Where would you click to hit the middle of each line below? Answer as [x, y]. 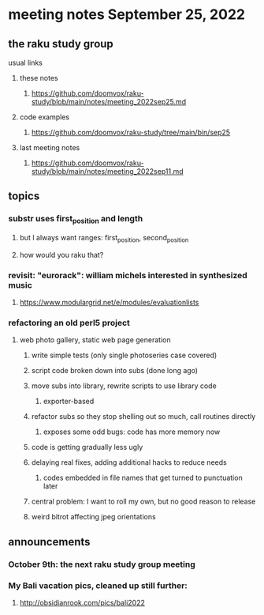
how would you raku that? [61, 255]
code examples [44, 117]
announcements [49, 542]
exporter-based [69, 402]
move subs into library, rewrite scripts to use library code [124, 386]
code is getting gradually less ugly [87, 447]
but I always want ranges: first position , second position [104, 238]
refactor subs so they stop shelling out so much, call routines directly [143, 417]
